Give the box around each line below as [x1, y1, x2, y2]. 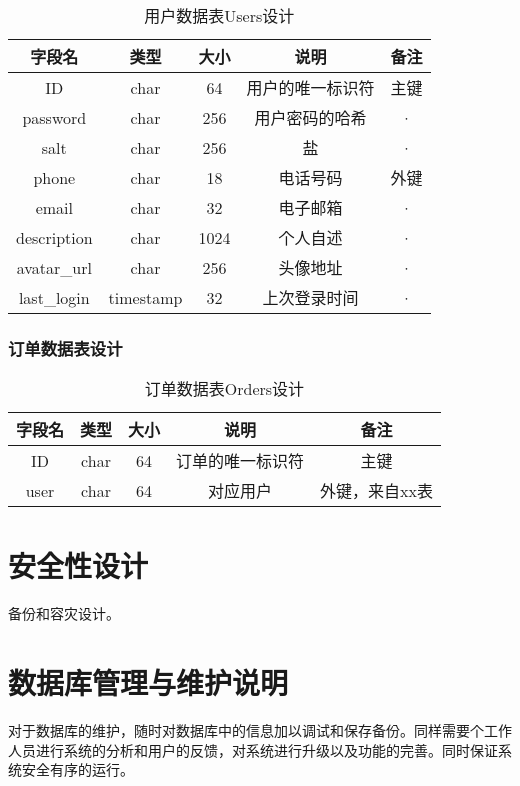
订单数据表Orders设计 [144, 377, 305, 401]
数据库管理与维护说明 [8, 662, 289, 703]
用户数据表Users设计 [144, 4, 295, 27]
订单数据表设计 [8, 335, 123, 360]
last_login [18, 285, 90, 309]
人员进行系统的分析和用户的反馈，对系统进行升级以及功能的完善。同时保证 [8, 739, 498, 760]
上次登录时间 [262, 286, 359, 309]
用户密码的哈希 [254, 106, 367, 129]
